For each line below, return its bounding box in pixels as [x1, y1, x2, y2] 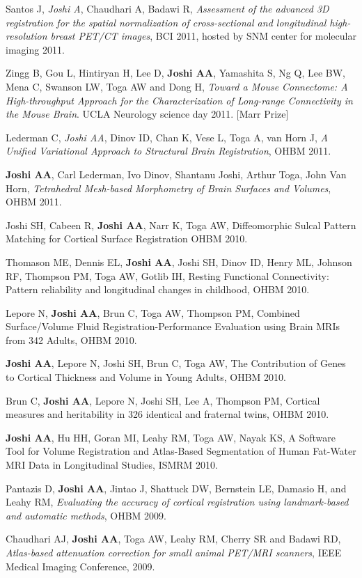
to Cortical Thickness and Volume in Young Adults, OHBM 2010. [6, 370, 286, 384]
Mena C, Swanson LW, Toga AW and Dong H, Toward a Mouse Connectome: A [6, 79, 348, 93]
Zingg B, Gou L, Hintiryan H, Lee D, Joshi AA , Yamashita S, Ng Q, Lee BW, [6, 65, 345, 80]
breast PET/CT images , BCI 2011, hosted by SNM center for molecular [50, 29, 356, 43]
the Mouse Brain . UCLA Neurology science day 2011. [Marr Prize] [6, 107, 289, 121]
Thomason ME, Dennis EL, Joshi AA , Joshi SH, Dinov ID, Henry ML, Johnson [6, 254, 352, 269]
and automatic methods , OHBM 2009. [6, 508, 166, 522]
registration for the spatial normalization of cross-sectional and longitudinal [6, 15, 326, 29]
